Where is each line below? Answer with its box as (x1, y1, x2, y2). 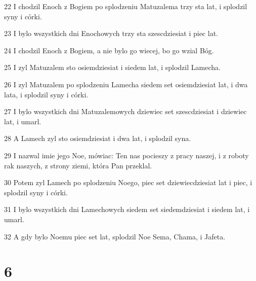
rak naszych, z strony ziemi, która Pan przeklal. (4, 160, 152, 170)
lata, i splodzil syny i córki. (4, 89, 89, 99)
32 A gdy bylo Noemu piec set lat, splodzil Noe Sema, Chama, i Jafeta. (4, 231, 226, 241)
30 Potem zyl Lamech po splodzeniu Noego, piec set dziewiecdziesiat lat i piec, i (4, 177, 252, 188)
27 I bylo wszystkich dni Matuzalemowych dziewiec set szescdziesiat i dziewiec (4, 106, 247, 117)
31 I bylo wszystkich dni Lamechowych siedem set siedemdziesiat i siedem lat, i (4, 204, 250, 215)
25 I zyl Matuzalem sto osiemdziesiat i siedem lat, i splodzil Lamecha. (4, 62, 221, 73)
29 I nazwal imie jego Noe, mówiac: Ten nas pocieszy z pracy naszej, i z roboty (4, 150, 249, 160)
